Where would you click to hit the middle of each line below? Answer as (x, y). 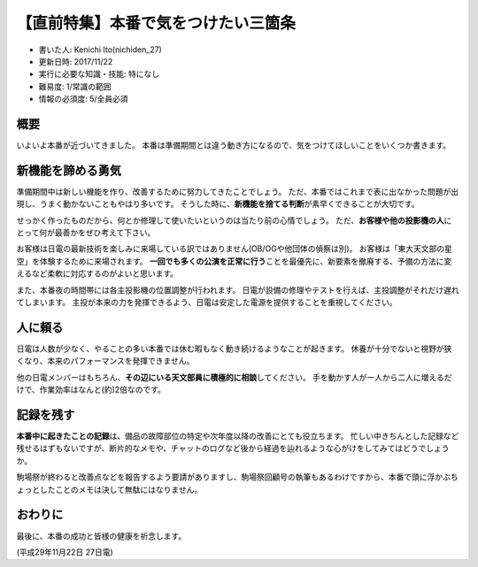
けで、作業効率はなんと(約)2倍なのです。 (91, 390)
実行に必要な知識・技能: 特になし (99, 74)
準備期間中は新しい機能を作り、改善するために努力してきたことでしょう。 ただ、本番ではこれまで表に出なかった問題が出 (238, 191)
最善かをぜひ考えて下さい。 (105, 233)
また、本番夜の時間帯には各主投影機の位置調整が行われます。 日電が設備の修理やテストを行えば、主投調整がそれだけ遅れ (238, 290)
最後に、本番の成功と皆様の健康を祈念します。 (101, 536)
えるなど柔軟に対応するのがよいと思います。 (97, 273)
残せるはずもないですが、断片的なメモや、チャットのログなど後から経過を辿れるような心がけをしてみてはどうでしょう (233, 448)
